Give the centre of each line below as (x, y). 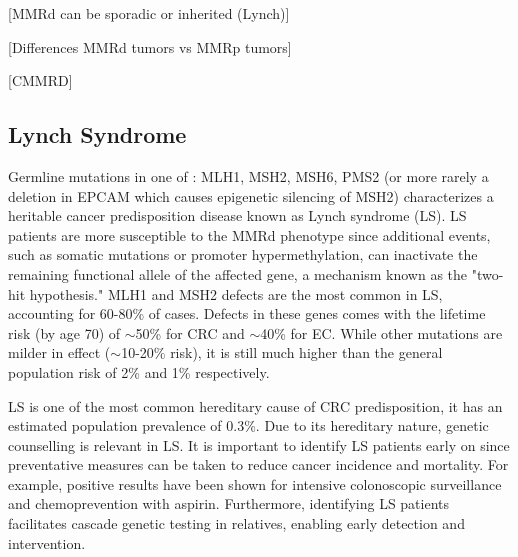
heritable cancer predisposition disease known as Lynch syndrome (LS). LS (237, 215)
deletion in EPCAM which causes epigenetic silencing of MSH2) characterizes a (251, 195)
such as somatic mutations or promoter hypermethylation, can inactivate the (243, 254)
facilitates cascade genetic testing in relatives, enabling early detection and (236, 523)
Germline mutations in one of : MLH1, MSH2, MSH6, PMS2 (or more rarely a (248, 175)
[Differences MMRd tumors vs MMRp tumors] (150, 46)
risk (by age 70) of (64, 332)
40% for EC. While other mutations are (381, 332)
